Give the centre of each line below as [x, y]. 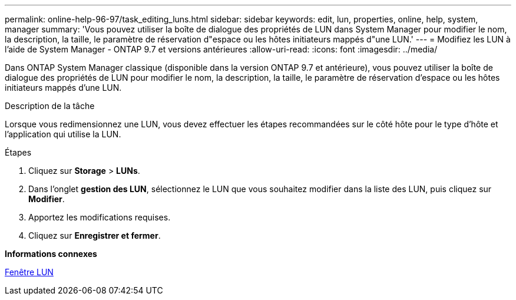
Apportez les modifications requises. [100, 217]
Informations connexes [51, 254]
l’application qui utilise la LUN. [63, 134]
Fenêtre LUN [29, 272]
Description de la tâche [50, 106]
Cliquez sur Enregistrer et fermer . [95, 235]
